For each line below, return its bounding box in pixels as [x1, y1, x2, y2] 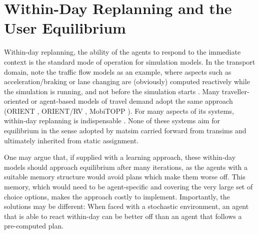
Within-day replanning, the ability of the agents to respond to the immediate [4, 47, 241, 57]
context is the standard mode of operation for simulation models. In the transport [4, 56, 255, 67]
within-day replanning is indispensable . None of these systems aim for [4, 115, 220, 126]
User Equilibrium [4, 18, 126, 38]
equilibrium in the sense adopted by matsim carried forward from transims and [4, 125, 246, 136]
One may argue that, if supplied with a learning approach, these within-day [4, 152, 236, 162]
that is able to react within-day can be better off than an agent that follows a [4, 210, 242, 221]
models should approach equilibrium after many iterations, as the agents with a [4, 161, 248, 172]
